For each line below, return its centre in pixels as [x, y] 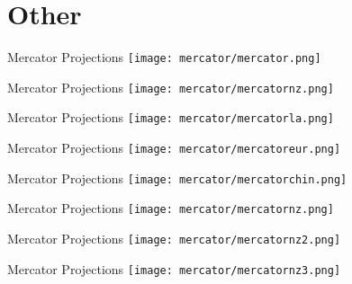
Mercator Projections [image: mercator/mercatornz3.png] [174, 268]
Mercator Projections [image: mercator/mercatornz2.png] [174, 239]
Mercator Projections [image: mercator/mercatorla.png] [171, 117]
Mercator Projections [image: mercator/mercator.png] [164, 57]
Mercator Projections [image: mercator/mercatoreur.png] [174, 148]
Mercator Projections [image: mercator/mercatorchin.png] [177, 177]
